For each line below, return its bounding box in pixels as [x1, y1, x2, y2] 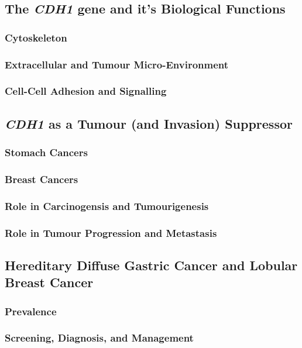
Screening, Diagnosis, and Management [5, 330, 194, 345]
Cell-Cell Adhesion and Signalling [5, 84, 167, 98]
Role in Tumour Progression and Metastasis [5, 225, 217, 240]
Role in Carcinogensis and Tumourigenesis [5, 198, 209, 213]
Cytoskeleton [5, 30, 67, 44]
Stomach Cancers [5, 145, 88, 160]
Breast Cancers [5, 171, 78, 186]
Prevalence [5, 304, 57, 318]
